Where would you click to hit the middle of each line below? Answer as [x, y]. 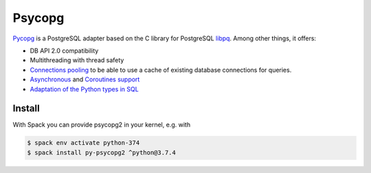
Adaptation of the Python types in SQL [84, 89]
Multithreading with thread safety [77, 60]
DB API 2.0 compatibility [64, 51]
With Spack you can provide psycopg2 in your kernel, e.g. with [102, 125]
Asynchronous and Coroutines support [85, 79]
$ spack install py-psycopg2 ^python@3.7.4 [102, 152]
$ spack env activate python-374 [83, 143]
